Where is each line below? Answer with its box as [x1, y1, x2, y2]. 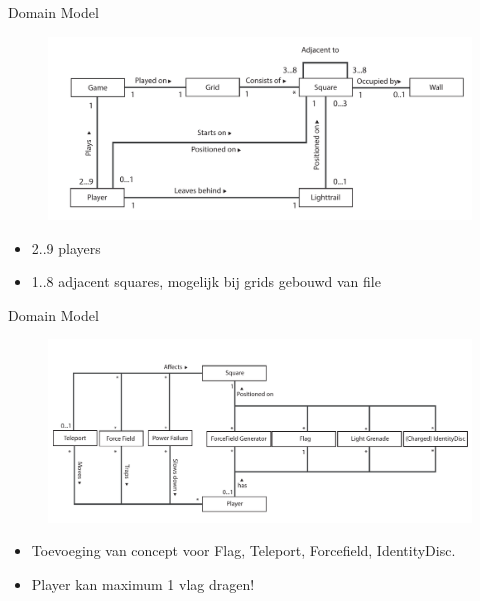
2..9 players [31, 237, 101, 258]
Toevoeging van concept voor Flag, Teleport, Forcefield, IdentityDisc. [31, 540, 456, 561]
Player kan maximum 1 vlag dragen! [31, 574, 255, 594]
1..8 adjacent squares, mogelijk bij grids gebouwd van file [31, 271, 381, 292]
